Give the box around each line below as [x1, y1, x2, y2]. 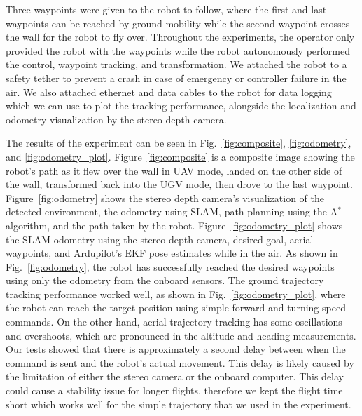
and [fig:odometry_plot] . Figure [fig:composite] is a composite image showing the [6, 149, 355, 163]
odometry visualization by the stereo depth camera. [6, 112, 227, 126]
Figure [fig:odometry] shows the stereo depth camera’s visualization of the [6, 190, 324, 205]
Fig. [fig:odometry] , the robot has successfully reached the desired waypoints [6, 259, 335, 274]
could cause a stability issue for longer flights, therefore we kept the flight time [6, 383, 343, 398]
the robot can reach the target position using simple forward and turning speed [6, 300, 346, 315]
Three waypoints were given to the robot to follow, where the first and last [6, 2, 327, 16]
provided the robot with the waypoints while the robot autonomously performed [6, 43, 350, 58]
